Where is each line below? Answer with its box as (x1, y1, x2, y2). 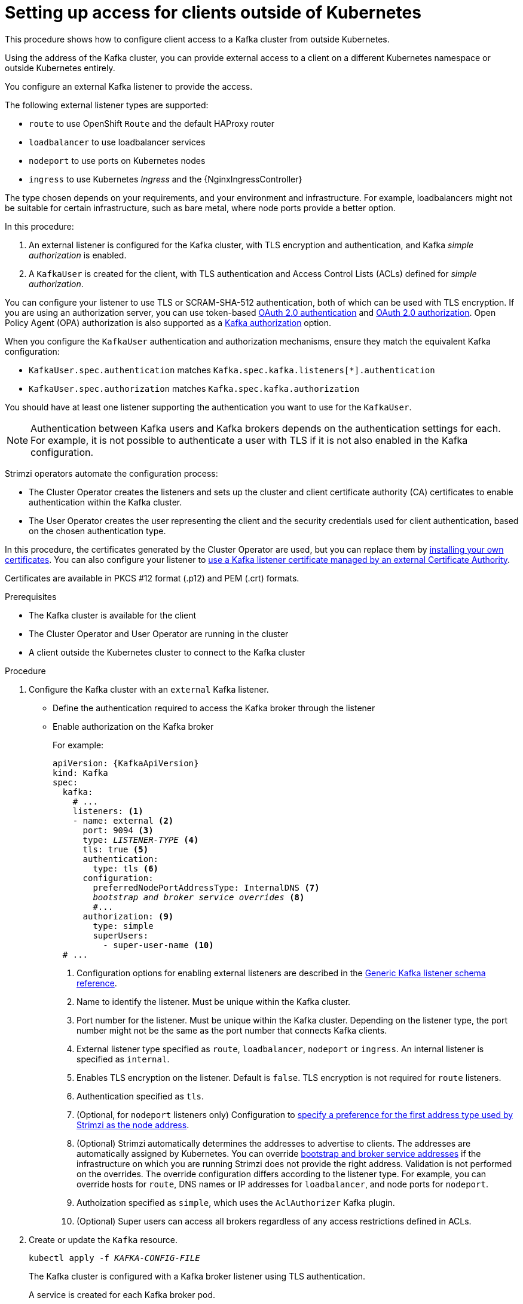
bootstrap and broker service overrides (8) (93, 892, 305, 902)
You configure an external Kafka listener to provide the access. (5, 81, 253, 92)
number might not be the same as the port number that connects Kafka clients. (77, 1025, 387, 1035)
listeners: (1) (72, 806, 143, 816)
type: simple (93, 921, 154, 931)
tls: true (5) (82, 844, 149, 854)
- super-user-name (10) (103, 940, 214, 950)
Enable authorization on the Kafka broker (53, 721, 214, 732)
